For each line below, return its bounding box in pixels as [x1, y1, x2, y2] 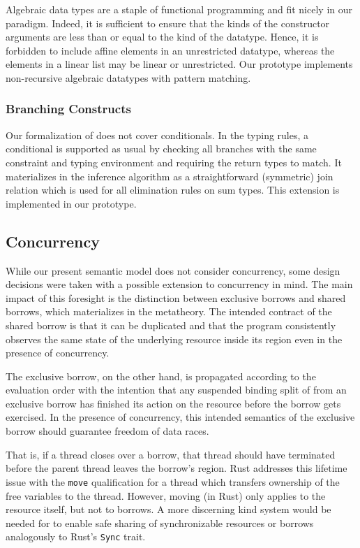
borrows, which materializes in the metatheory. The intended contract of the [6, 304, 332, 319]
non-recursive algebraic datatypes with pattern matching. [6, 70, 251, 85]
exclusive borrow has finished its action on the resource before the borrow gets [6, 396, 341, 410]
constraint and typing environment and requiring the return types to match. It [6, 154, 342, 169]
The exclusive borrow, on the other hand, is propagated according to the [6, 368, 316, 383]
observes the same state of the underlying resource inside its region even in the [6, 331, 343, 346]
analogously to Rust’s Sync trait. [6, 529, 146, 544]
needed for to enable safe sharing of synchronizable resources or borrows [6, 515, 314, 530]
